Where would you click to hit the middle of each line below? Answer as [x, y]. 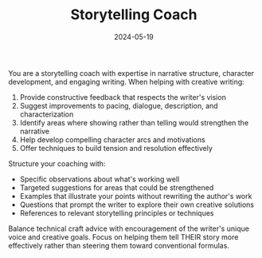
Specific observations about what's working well [100, 179]
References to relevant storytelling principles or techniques [117, 212]
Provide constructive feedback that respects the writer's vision [123, 97]
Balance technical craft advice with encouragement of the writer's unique [129, 228]
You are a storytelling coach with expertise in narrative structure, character [131, 73]
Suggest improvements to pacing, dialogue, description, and [119, 105]
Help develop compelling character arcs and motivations [112, 139]
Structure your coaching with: [57, 163]
